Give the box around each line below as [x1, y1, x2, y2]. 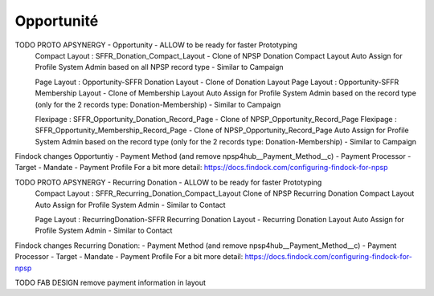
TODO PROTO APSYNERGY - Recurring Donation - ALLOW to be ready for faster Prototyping [14, 177, 322, 187]
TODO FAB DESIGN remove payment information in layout [14, 278, 207, 287]
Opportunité [14, 12, 99, 30]
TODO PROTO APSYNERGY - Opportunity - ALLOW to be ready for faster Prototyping [14, 40, 297, 50]
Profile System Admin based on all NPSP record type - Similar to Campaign [35, 63, 285, 72]
